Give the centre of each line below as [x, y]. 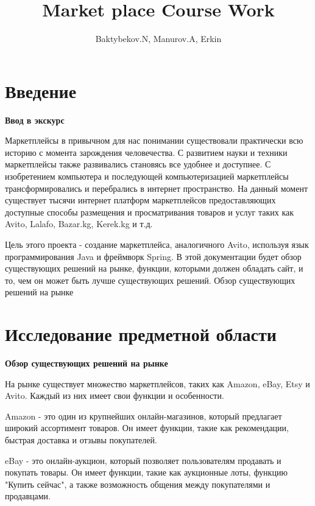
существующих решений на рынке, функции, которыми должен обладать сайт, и [154, 268]
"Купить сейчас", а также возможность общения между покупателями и [138, 484]
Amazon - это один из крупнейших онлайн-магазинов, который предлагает [143, 416]
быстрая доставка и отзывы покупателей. [81, 440]
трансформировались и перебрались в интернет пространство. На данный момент [157, 188]
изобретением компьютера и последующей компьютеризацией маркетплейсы [147, 176]
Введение [41, 90]
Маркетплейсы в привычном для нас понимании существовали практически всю [154, 140]
